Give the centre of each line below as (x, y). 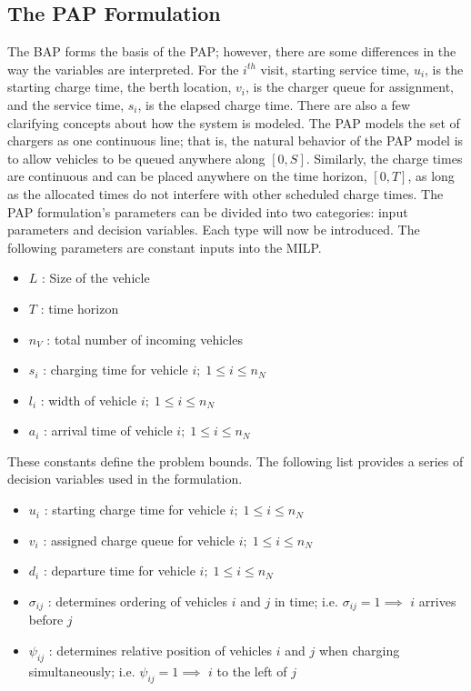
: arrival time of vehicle (108, 431)
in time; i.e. (306, 601)
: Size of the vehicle (96, 278)
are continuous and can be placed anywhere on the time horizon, (187, 176)
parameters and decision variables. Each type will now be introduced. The (214, 230)
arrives (437, 601)
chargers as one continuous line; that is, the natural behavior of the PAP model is (235, 140)
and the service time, (66, 104)
